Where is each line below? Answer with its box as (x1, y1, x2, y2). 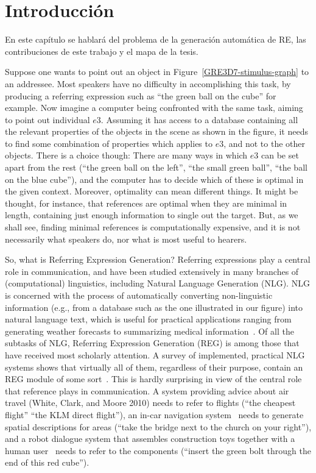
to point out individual (5, 113, 90, 126)
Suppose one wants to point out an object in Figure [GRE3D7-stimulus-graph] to (5, 65, 309, 78)
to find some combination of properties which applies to (5, 137, 212, 149)
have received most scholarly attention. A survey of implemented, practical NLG (5, 348, 305, 361)
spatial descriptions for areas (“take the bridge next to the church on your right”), (5, 420, 312, 433)
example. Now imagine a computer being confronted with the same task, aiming (5, 101, 303, 114)
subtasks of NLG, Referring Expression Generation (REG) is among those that (5, 336, 300, 349)
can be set (261, 149, 299, 162)
